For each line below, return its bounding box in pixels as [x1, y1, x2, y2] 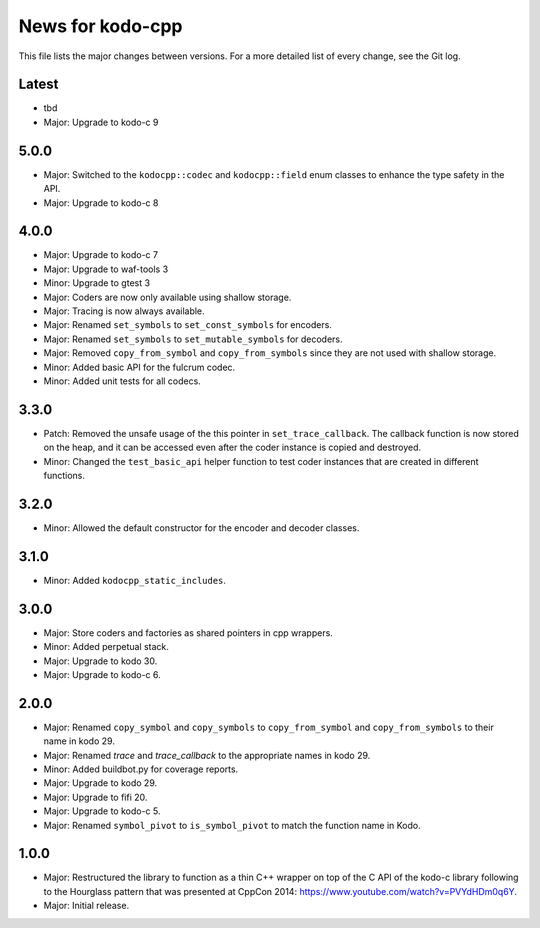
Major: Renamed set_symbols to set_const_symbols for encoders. [43, 319, 332, 331]
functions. [43, 470, 85, 482]
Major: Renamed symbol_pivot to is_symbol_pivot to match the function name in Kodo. [43, 819, 421, 831]
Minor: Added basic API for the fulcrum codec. [43, 361, 236, 373]
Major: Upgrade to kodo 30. [43, 655, 158, 667]
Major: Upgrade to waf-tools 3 [43, 263, 169, 275]
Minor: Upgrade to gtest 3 [43, 277, 150, 289]
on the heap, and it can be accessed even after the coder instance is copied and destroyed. [43, 441, 422, 454]
